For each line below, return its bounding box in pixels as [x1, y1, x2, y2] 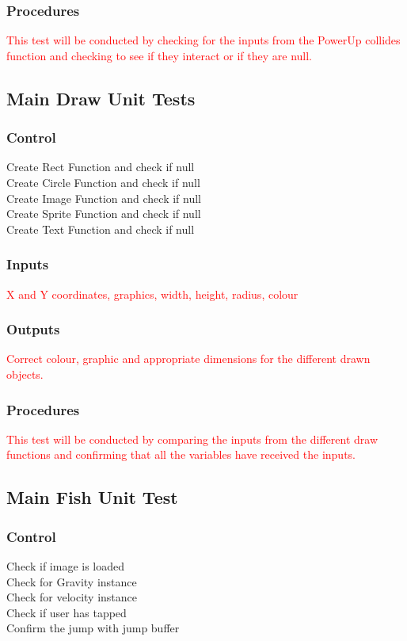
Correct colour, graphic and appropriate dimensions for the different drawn [6, 350, 371, 367]
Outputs [6, 319, 60, 339]
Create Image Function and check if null [6, 189, 202, 206]
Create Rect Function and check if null [6, 158, 195, 175]
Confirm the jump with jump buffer [6, 620, 180, 636]
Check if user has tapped [6, 604, 127, 620]
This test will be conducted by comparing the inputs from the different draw [6, 430, 378, 447]
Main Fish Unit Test [6, 485, 178, 509]
